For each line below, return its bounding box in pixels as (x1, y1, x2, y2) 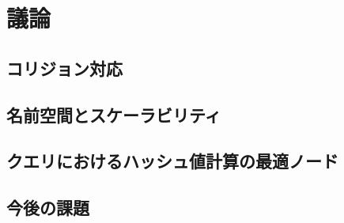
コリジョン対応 (6, 55, 123, 80)
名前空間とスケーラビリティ (6, 102, 221, 127)
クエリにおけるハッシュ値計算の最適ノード (6, 149, 338, 173)
